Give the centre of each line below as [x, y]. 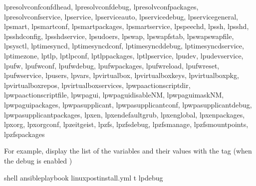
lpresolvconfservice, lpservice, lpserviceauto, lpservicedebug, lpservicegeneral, [121, 16]
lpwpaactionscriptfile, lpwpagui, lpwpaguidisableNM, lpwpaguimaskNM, [114, 95]
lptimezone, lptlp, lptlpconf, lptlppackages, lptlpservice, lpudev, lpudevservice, [124, 55]
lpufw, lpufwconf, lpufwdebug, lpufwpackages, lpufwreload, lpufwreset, [112, 65]
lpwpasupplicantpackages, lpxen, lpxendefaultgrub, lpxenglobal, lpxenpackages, [125, 114]
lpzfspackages [24, 134]
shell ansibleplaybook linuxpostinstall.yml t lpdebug [84, 177]
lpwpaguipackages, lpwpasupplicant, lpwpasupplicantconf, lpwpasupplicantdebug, [128, 104]
